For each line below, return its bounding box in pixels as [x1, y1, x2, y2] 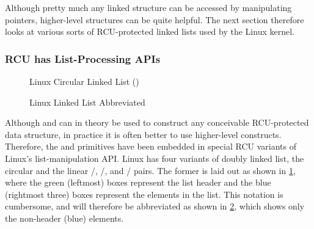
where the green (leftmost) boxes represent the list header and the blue [5, 176, 271, 189]
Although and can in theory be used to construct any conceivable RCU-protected [5, 116, 309, 129]
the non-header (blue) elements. [5, 211, 124, 224]
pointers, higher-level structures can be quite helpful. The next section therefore [5, 13, 304, 26]
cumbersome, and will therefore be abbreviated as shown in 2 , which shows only [5, 200, 305, 213]
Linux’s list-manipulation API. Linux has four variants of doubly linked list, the [5, 151, 304, 164]
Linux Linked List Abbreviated [29, 95, 145, 108]
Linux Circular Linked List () [29, 75, 139, 87]
